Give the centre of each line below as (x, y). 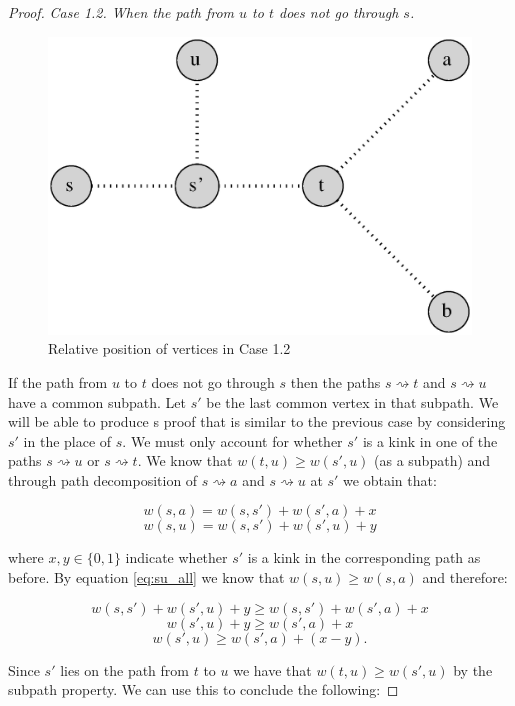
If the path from (58, 381)
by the (473, 669)
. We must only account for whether (232, 440)
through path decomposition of (103, 479)
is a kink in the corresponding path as (364, 557)
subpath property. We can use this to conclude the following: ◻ (203, 689)
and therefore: (465, 577)
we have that (272, 669)
